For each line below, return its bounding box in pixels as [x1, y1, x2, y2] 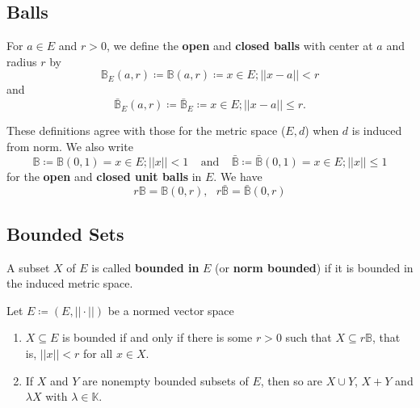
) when [304, 122, 339, 139]
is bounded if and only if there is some [62, 329, 253, 346]
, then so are [260, 372, 323, 389]
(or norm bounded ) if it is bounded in [215, 259, 414, 276]
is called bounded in [91, 259, 199, 276]
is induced [351, 122, 402, 139]
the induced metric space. [6, 275, 133, 292]
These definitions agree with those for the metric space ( [6, 122, 286, 139]
